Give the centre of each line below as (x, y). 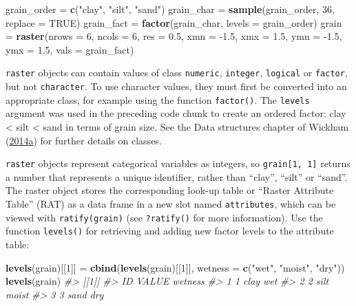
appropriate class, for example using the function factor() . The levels (158, 99)
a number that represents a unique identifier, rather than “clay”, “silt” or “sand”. (177, 176)
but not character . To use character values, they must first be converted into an (176, 86)
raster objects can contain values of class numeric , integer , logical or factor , (177, 73)
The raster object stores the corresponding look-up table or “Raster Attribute (170, 190)
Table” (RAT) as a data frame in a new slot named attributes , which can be (171, 203)
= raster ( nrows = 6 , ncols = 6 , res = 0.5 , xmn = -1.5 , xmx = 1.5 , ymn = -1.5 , (174, 36)
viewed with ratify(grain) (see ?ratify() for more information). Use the (164, 217)
